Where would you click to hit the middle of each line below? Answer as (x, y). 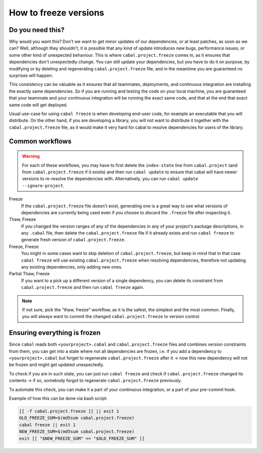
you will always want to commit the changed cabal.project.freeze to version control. (111, 317)
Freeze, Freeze (24, 246)
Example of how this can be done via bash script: (58, 398)
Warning (31, 156)
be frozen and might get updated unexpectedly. (57, 365)
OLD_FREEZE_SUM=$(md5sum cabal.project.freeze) (77, 418)
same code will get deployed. (38, 105)
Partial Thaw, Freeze (29, 274)
